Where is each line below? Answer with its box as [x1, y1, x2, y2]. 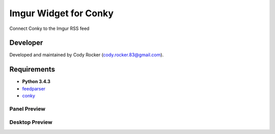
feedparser [22, 85, 46, 91]
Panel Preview [9, 105, 46, 112]
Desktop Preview [9, 119, 53, 126]
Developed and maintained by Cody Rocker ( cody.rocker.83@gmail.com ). [9, 52, 164, 58]
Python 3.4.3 [22, 79, 51, 85]
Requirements [9, 65, 56, 74]
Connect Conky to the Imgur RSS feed [9, 25, 90, 31]
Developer [9, 39, 43, 47]
